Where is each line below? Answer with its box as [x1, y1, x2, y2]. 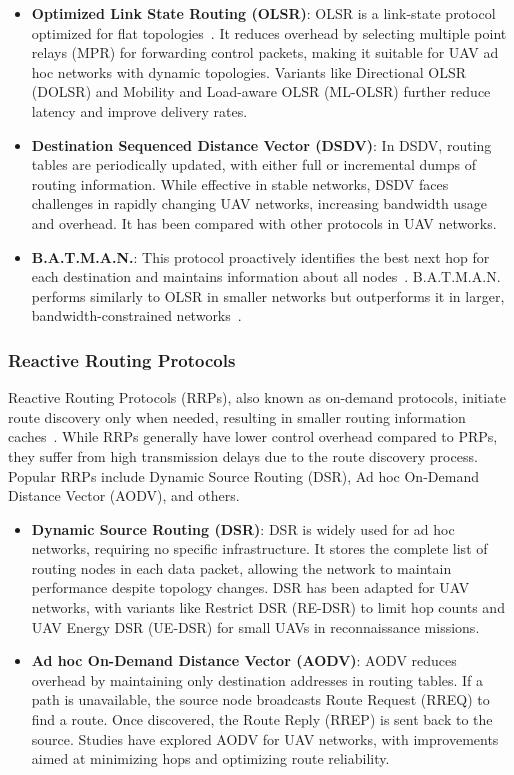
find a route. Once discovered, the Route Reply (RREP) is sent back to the [31, 709, 493, 730]
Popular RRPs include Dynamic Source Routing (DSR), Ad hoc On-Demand [8, 465, 479, 486]
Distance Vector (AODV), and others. [8, 485, 240, 506]
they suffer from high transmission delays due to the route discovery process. [8, 445, 478, 466]
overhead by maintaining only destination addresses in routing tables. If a [31, 669, 484, 690]
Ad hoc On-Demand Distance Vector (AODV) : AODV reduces [31, 650, 457, 671]
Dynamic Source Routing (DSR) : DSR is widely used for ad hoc [31, 518, 455, 539]
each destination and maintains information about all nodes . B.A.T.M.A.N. [31, 266, 501, 287]
